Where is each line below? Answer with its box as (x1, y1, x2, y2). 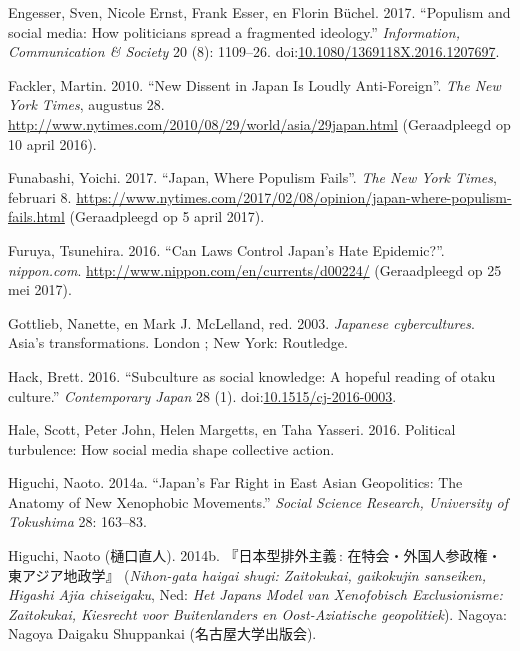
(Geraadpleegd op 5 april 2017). (69, 206, 265, 227)
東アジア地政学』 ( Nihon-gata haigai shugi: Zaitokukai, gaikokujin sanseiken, (8, 564, 486, 585)
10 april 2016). (8, 133, 97, 154)
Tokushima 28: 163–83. (8, 511, 147, 532)
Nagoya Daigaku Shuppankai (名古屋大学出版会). (8, 623, 317, 644)
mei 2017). (8, 279, 72, 300)
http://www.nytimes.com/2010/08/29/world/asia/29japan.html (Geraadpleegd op (8, 113, 511, 134)
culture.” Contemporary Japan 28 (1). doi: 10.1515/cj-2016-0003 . (8, 385, 397, 406)
